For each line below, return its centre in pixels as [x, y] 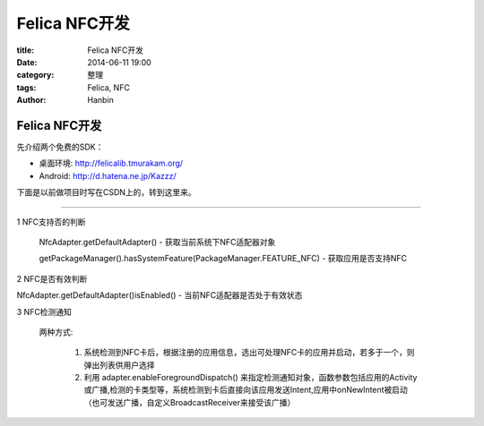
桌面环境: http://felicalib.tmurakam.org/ [111, 163]
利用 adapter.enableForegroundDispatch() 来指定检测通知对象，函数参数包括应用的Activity [251, 378]
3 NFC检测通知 [44, 311]
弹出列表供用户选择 [119, 365]
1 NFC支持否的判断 [51, 222]
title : [26, 50]
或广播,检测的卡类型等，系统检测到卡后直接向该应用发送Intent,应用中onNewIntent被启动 [246, 390]
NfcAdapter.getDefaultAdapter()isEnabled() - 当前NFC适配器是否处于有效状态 [160, 295]
